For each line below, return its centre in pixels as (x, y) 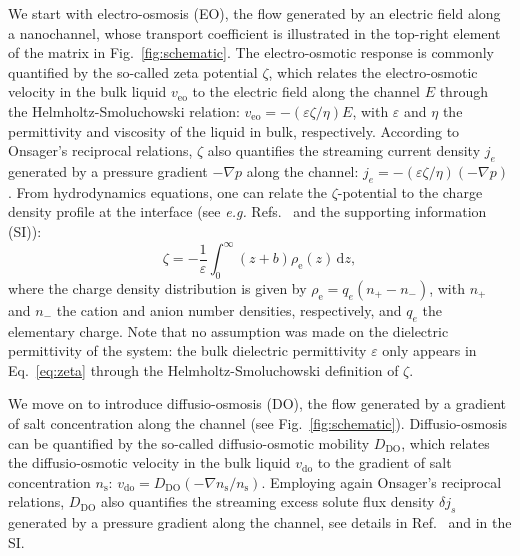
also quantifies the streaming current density (344, 150)
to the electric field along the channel (306, 91)
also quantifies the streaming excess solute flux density (267, 501)
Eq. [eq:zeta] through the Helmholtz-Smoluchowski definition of (203, 369)
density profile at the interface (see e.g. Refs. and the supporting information (247, 211)
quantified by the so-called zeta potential (133, 71)
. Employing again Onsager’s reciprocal (381, 481)
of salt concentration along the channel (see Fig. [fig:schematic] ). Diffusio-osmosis (258, 423)
